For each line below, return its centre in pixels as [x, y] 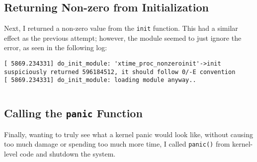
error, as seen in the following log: [56, 47]
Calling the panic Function [73, 113]
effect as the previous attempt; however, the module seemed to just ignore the [123, 38]
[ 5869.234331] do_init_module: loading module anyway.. [100, 80]
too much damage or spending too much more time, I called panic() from [117, 144]
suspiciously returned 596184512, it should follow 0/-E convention [120, 72]
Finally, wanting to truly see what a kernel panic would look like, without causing [128, 134]
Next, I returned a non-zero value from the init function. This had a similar [121, 28]
